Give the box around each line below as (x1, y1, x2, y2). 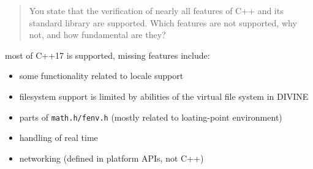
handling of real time (19, 131, 98, 144)
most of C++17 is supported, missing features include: (5, 48, 210, 61)
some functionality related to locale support (19, 69, 184, 82)
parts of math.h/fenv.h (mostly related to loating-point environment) (19, 110, 282, 123)
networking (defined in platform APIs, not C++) (19, 151, 204, 164)
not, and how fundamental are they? (29, 28, 166, 41)
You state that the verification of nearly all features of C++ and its (29, 4, 284, 17)
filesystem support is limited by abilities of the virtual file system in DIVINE (19, 89, 309, 102)
